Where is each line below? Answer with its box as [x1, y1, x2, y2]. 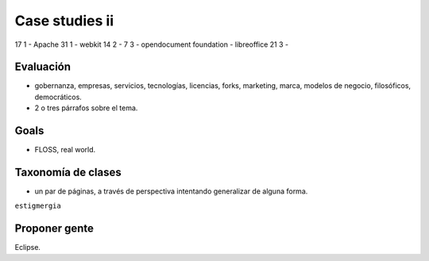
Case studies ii [14, 12, 114, 29]
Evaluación [14, 60, 71, 74]
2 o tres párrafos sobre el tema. [34, 103, 138, 113]
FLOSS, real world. [34, 145, 96, 155]
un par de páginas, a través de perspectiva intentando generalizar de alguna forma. [34, 186, 308, 196]
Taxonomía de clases [14, 165, 122, 178]
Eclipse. [14, 243, 41, 252]
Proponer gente [14, 222, 95, 236]
